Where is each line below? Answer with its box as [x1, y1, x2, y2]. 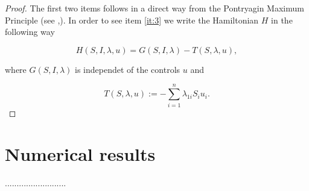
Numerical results [5, 142, 156, 166]
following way [5, 25, 55, 38]
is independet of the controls [75, 63, 180, 75]
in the [271, 13, 293, 26]
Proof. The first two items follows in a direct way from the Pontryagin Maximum [5, 2, 304, 14]
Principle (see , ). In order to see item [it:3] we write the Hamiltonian [5, 13, 259, 26]
